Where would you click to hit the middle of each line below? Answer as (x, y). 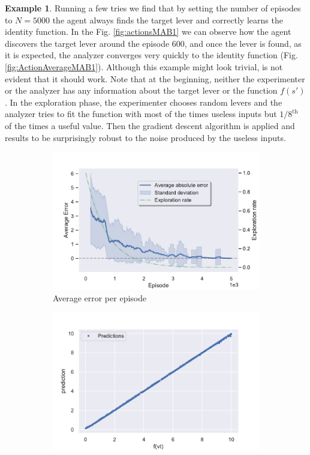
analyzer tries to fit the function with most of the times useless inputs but (141, 114)
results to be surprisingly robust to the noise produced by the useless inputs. (145, 137)
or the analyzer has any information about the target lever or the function (141, 90)
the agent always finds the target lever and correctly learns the (168, 20)
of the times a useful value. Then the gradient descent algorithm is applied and (150, 125)
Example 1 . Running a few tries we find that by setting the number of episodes (153, 8)
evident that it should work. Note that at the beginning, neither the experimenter (155, 78)
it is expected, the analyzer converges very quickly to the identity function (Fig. (151, 55)
